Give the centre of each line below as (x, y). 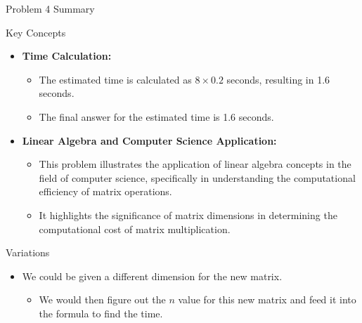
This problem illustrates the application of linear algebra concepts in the (195, 164)
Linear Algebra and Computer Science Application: (149, 140)
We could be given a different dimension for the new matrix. (152, 276)
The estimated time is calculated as (115, 79)
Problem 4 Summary (50, 8)
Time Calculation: (67, 56)
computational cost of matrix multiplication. (135, 229)
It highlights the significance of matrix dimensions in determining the (188, 215)
